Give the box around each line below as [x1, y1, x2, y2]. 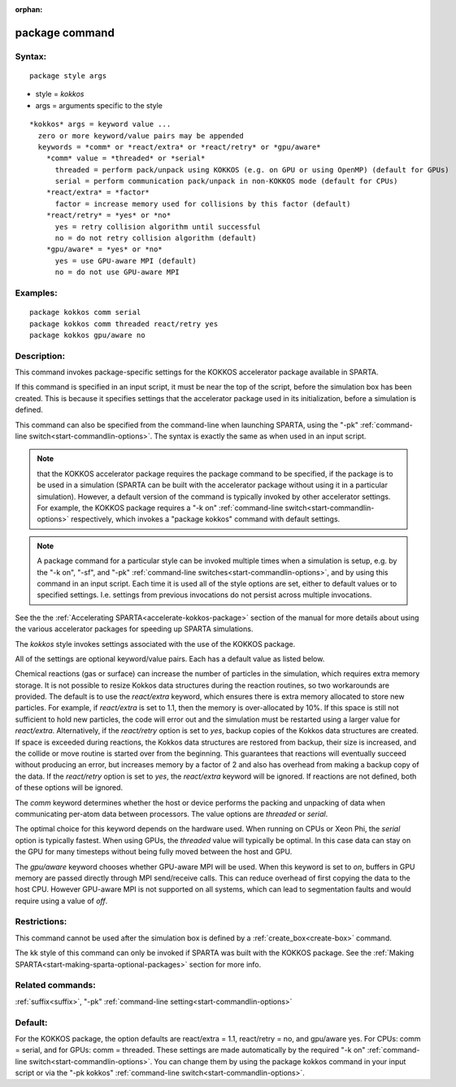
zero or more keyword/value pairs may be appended [37, 131, 244, 140]
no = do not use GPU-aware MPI [54, 268, 180, 277]
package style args [29, 71, 107, 81]
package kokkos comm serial [29, 308, 141, 317]
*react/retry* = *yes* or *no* [46, 211, 172, 220]
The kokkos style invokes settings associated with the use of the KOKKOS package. [15, 639, 296, 648]
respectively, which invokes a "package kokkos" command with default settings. [70, 514, 341, 524]
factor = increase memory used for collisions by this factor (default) [54, 199, 351, 208]
